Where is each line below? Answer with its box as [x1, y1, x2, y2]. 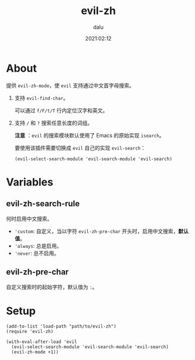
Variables [6, 175, 54, 189]
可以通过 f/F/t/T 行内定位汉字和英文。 [14, 107, 108, 114]
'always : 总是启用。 [14, 242, 62, 249]
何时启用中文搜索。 [6, 215, 53, 222]
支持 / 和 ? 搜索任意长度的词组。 [14, 119, 93, 126]
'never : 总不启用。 [14, 250, 60, 257]
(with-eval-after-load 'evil [6, 339, 77, 345]
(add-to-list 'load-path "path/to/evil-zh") [6, 324, 117, 329]
